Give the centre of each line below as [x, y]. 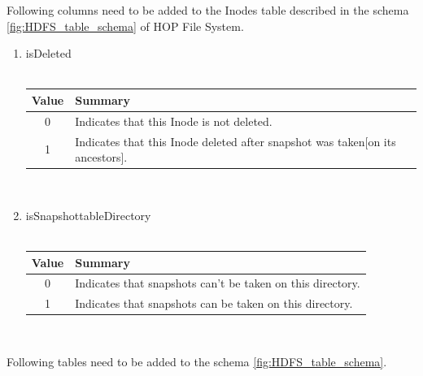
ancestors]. [101, 157]
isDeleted [48, 53]
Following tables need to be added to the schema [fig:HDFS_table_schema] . [197, 361]
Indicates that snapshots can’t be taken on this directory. [218, 283]
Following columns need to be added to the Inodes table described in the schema [208, 10]
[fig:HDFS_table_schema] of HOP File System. [125, 26]
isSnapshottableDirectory [88, 215]
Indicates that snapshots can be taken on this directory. [214, 303]
